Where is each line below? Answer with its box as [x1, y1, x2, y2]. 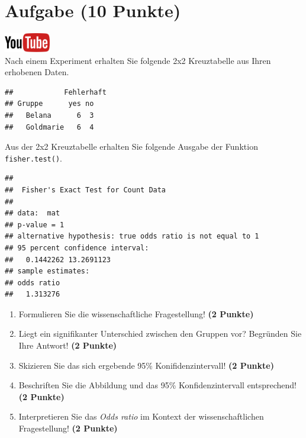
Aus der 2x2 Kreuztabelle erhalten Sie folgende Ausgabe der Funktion [5, 140, 258, 153]
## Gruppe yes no [5, 99, 94, 108]
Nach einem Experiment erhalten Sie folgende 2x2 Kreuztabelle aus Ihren [5, 54, 271, 66]
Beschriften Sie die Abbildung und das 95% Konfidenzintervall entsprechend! [18, 379, 297, 391]
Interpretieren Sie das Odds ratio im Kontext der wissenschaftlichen [18, 410, 264, 423]
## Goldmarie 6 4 [5, 123, 94, 131]
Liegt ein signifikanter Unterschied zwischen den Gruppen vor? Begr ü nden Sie [18, 327, 302, 340]
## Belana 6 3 [5, 111, 94, 120]
